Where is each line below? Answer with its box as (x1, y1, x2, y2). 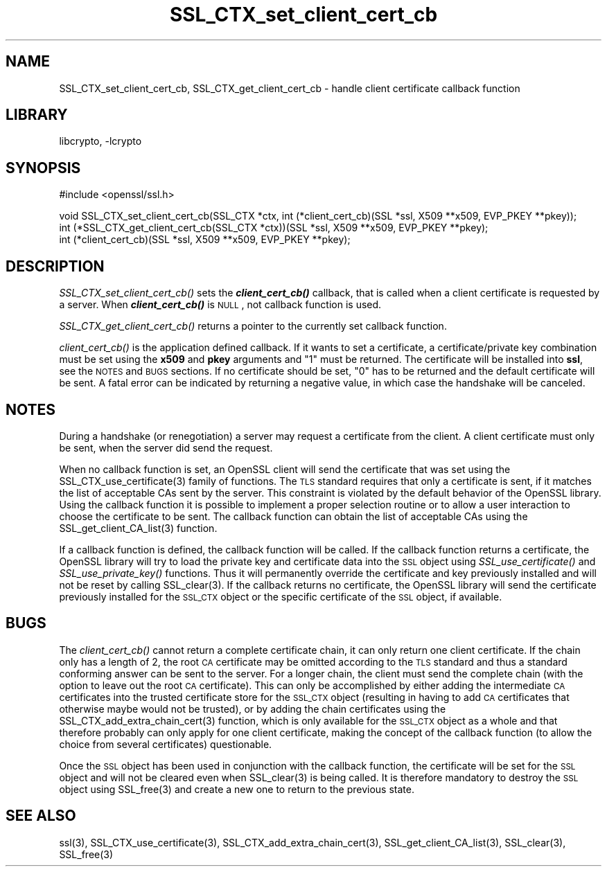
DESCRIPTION (6, 257, 105, 275)
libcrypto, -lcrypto (59, 135, 142, 148)
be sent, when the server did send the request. (59, 441, 273, 454)
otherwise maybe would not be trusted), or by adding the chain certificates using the (59, 702, 446, 715)
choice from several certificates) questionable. (59, 738, 272, 750)
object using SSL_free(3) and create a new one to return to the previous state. (59, 783, 414, 795)
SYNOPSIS (6, 159, 81, 177)
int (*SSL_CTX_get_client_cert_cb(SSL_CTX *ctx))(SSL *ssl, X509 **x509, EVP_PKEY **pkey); (59, 222, 489, 234)
